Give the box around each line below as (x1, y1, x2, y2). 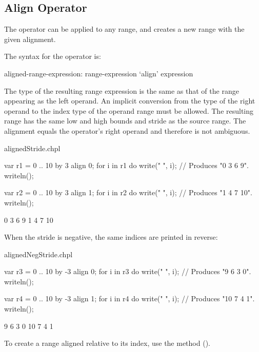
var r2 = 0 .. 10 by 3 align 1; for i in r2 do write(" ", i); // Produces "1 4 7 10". (4, 187, 252, 198)
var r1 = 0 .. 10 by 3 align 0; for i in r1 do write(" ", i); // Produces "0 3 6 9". (4, 160, 249, 171)
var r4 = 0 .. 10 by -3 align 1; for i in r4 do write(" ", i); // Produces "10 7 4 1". (4, 293, 255, 304)
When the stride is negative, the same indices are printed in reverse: (4, 232, 218, 242)
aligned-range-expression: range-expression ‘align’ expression (4, 68, 193, 78)
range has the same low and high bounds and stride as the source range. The (4, 115, 246, 126)
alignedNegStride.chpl (4, 249, 73, 259)
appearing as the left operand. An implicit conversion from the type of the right (4, 95, 255, 106)
